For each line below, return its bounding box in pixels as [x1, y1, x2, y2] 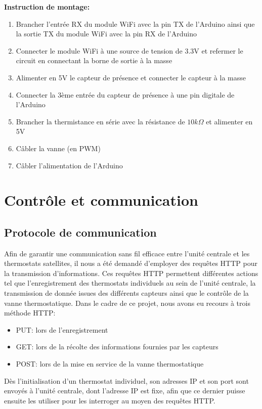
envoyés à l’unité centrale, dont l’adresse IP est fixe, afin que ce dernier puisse [4, 385, 245, 396]
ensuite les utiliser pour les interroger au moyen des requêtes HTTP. [4, 395, 215, 405]
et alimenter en [206, 116, 253, 126]
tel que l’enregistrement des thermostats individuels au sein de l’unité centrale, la [4, 278, 256, 288]
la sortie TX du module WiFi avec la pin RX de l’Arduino [16, 28, 197, 39]
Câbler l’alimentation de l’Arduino [16, 160, 123, 170]
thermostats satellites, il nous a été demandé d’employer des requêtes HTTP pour [4, 258, 257, 268]
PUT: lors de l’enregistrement [16, 324, 108, 335]
